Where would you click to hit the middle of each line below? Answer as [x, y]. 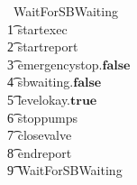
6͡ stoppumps [42, 117]
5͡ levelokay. [39, 99]
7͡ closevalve [40, 135]
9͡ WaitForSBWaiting [65, 170]
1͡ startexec [37, 28]
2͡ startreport [43, 46]
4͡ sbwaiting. [41, 82]
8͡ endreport [40, 152]
